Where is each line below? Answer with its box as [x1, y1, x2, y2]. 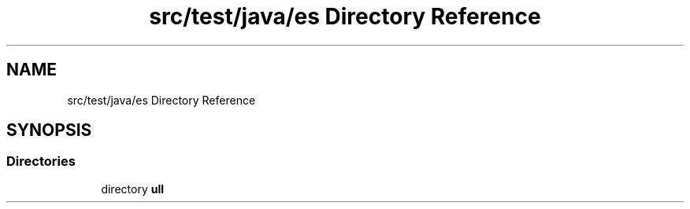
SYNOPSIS [6, 120, 92, 141]
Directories [6, 153, 76, 170]
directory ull [101, 181, 164, 196]
